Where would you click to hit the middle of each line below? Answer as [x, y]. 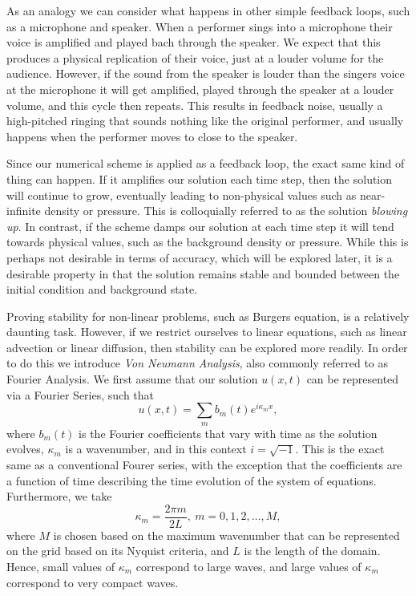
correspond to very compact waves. [93, 582]
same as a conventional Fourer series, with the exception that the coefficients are [204, 464]
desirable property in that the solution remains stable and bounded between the [203, 273]
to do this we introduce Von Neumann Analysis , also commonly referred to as [198, 363]
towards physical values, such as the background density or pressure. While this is [208, 242]
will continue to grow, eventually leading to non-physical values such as [182, 195]
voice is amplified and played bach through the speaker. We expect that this [194, 42]
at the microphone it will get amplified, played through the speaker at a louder [200, 89]
